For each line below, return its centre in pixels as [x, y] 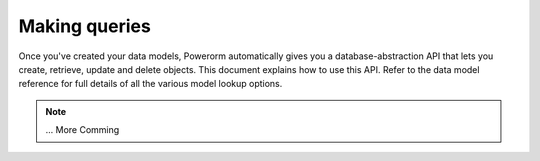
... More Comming [82, 130]
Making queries [85, 26]
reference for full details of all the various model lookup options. [150, 84]
